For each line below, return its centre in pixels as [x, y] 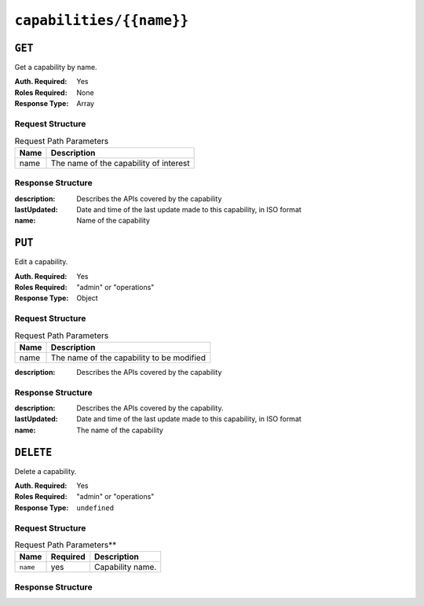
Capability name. [126, 567]
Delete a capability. [46, 471]
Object [87, 298]
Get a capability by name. [56, 68]
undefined [95, 508]
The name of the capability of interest [120, 163]
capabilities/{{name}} [102, 20]
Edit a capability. [41, 262]
